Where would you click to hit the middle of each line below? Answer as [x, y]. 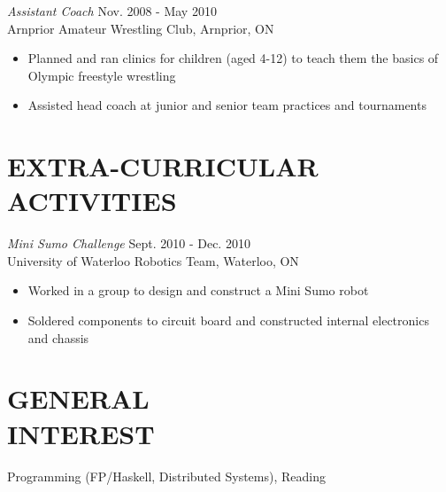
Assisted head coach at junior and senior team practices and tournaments [227, 105]
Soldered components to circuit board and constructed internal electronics [228, 320]
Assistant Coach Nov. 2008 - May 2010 [112, 11]
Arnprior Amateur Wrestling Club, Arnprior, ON [141, 28]
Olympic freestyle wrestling [102, 75]
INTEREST [81, 433]
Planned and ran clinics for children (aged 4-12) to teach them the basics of [233, 58]
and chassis [58, 337]
